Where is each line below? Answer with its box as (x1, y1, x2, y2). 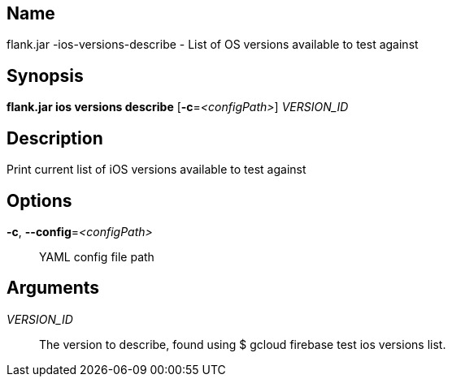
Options (7, 190, 72, 211)
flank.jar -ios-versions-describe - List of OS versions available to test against (7, 37, 419, 52)
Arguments (7, 278, 100, 299)
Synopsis (7, 65, 84, 86)
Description (7, 127, 103, 148)
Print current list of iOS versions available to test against (7, 162, 306, 177)
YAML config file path (39, 249, 154, 264)
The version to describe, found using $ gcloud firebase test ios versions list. (39, 337, 446, 351)
